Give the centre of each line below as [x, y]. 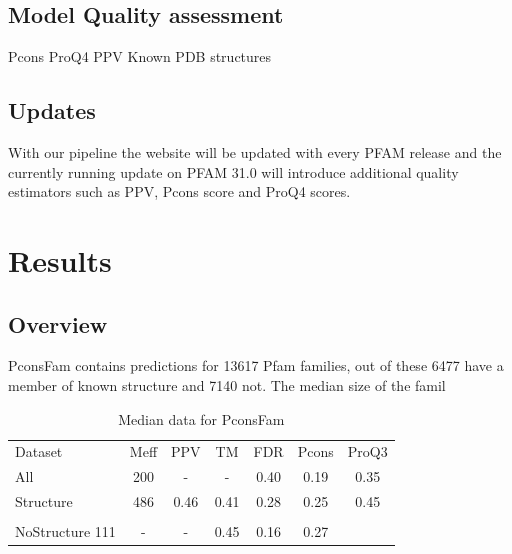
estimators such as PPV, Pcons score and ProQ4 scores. [179, 191]
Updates [52, 110]
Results [60, 259]
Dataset [39, 451]
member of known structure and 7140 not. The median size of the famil [227, 384]
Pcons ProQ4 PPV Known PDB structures [140, 56]
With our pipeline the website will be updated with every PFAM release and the [255, 152]
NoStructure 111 [65, 531]
